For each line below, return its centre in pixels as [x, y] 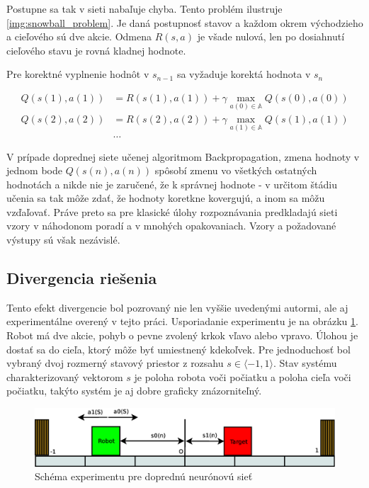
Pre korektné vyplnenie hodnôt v [78, 74]
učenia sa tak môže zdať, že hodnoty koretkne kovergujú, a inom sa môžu [166, 198]
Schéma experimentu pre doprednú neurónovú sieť [144, 476]
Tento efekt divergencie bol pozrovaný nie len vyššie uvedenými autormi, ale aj [177, 307]
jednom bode [34, 170]
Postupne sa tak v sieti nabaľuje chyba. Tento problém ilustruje [144, 8]
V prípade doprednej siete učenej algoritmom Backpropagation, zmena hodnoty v [183, 156]
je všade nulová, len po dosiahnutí [271, 36]
